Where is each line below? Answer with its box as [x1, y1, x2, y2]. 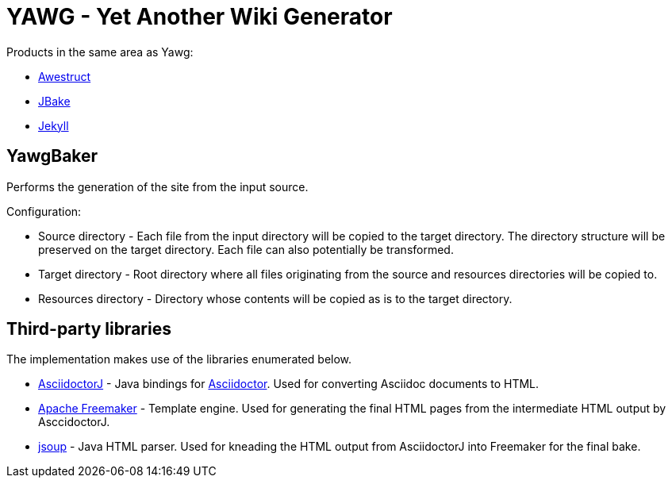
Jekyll [38, 118, 69, 133]
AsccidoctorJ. [38, 415, 110, 429]
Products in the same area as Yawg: [6, 44, 194, 59]
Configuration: [6, 204, 82, 218]
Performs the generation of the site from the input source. [6, 179, 309, 194]
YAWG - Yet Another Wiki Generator [6, 3, 393, 30]
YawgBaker [6, 146, 98, 167]
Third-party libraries [6, 319, 171, 340]
